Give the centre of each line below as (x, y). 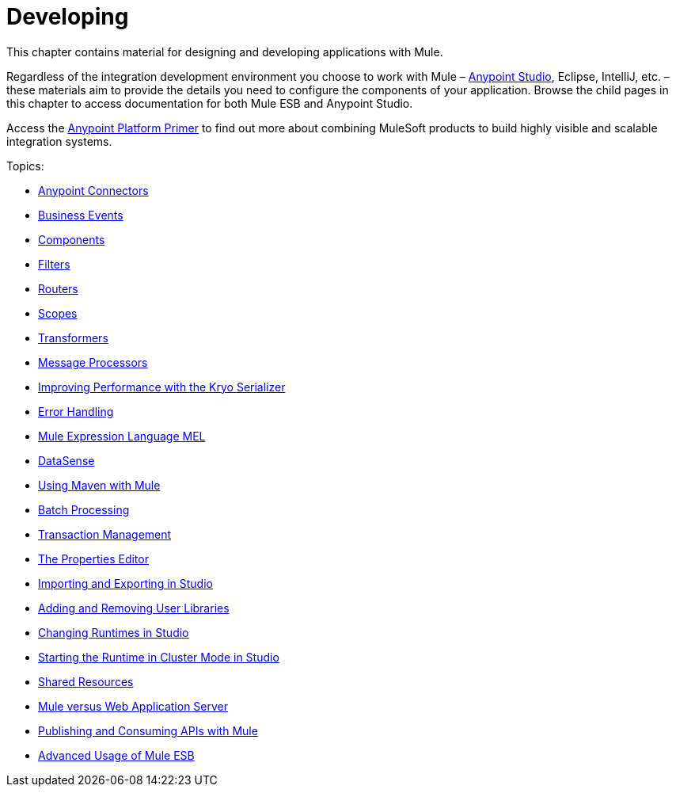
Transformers (73, 337)
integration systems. (59, 141)
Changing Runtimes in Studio (114, 632)
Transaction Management (105, 534)
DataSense (66, 460)
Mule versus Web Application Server (133, 706)
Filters (54, 264)
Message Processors (93, 362)
